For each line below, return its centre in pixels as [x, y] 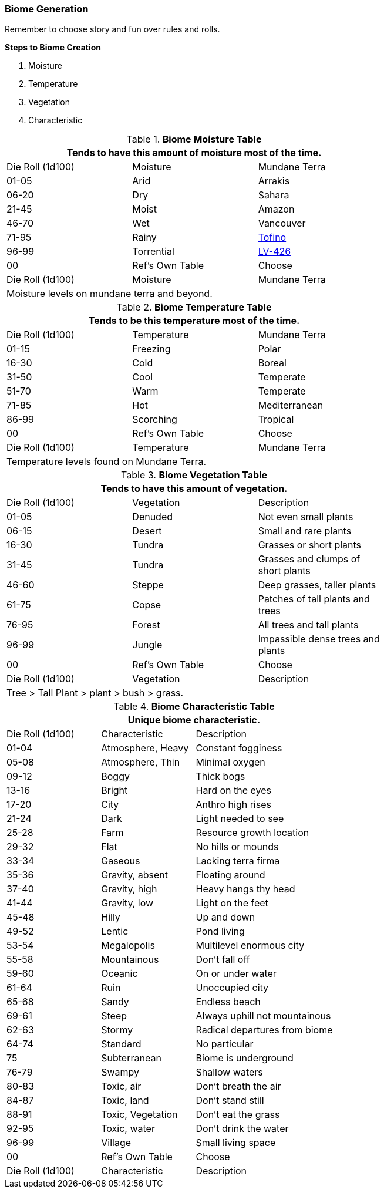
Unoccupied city [232, 988]
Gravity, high [129, 889]
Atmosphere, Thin [141, 762]
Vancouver [282, 223]
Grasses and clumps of [309, 559]
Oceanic [119, 974]
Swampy [120, 1072]
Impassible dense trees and [319, 639]
